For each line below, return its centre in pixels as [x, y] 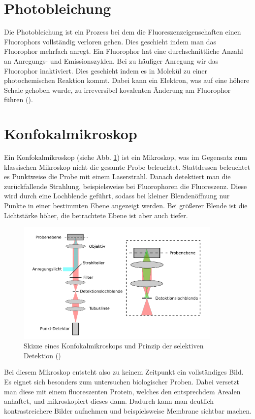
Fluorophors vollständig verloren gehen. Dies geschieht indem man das [110, 41]
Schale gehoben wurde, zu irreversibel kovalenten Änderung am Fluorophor [117, 90]
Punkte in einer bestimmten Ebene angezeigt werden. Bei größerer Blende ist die [126, 205]
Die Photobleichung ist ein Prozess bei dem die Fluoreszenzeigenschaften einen [123, 32]
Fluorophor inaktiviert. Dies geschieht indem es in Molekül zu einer [106, 70]
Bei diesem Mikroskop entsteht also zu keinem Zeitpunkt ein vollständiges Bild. [124, 372]
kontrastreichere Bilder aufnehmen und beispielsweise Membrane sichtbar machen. [128, 410]
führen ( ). [18, 99]
